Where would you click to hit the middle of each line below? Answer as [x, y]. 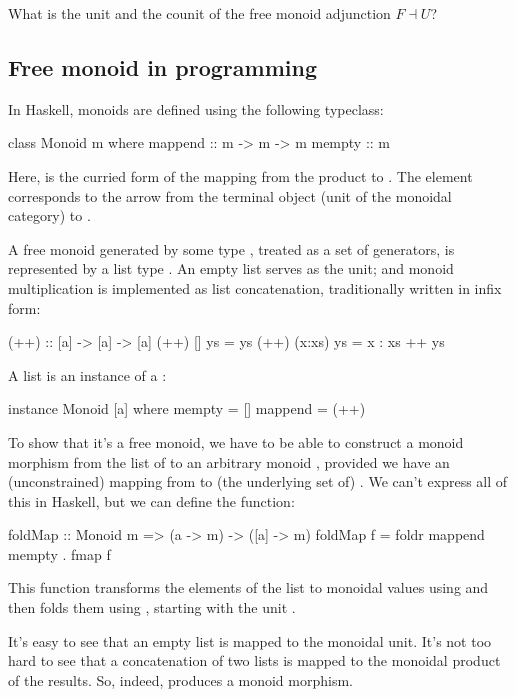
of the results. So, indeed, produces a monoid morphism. [181, 679]
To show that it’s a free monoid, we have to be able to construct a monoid [236, 441]
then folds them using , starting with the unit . [152, 607]
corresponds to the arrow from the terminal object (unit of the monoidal [230, 195]
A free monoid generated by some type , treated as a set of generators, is [231, 248]
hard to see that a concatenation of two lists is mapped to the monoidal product [254, 660]
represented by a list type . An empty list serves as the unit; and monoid [231, 268]
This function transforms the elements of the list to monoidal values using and [248, 587]
